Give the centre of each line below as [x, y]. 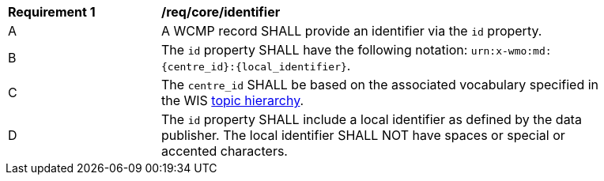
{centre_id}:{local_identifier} [254, 67]
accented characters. [225, 151]
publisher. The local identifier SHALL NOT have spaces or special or [363, 135]
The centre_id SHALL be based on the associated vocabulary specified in [380, 85]
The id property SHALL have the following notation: [315, 50]
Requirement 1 [52, 12]
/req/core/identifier [221, 12]
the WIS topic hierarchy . [233, 100]
